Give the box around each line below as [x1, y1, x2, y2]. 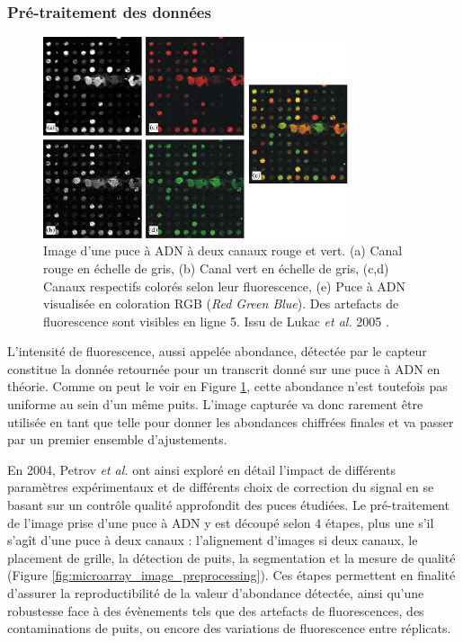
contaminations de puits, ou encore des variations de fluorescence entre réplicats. [7, 619, 451, 638]
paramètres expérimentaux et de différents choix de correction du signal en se [7, 478, 434, 496]
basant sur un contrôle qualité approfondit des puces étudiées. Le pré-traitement [7, 496, 450, 514]
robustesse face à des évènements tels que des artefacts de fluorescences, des [7, 601, 424, 620]
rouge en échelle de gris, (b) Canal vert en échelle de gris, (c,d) [43, 258, 389, 277]
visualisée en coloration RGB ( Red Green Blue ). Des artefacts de [43, 294, 399, 313]
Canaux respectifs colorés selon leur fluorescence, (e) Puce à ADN [43, 276, 405, 295]
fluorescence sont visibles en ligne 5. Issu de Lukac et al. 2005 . [43, 311, 389, 330]
